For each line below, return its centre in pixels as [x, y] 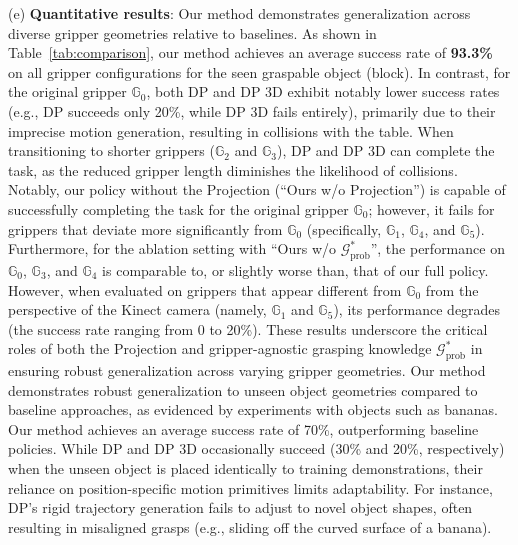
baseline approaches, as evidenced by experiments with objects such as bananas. [253, 409]
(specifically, [344, 228]
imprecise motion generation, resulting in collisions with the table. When [231, 130]
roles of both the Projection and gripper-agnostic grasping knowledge [220, 348]
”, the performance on [437, 248]
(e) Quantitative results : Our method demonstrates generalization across [239, 13]
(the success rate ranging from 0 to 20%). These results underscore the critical [248, 328]
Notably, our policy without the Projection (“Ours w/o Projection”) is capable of [257, 189]
